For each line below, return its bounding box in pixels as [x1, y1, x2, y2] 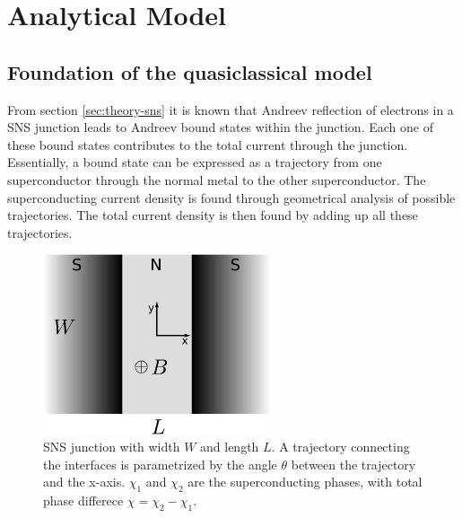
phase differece [43, 491, 124, 510]
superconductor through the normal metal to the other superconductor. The [7, 170, 426, 189]
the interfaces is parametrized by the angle [43, 454, 277, 473]
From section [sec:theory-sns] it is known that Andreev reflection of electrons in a [7, 100, 454, 119]
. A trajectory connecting [271, 437, 410, 456]
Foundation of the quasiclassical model [7, 57, 372, 85]
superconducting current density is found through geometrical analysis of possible [7, 188, 456, 206]
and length [200, 437, 259, 456]
